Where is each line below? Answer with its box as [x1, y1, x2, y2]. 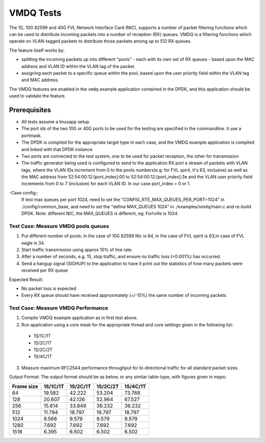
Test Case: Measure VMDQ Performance [9, 305, 108, 312]
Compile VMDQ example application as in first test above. [21, 315, 138, 321]
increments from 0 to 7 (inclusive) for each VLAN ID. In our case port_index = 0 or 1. [21, 181, 191, 187]
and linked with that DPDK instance [21, 146, 93, 152]
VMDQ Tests [9, 7, 62, 18]
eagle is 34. [21, 240, 45, 246]
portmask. [21, 132, 42, 138]
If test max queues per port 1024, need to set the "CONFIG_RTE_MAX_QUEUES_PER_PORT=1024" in [21, 197, 225, 203]
